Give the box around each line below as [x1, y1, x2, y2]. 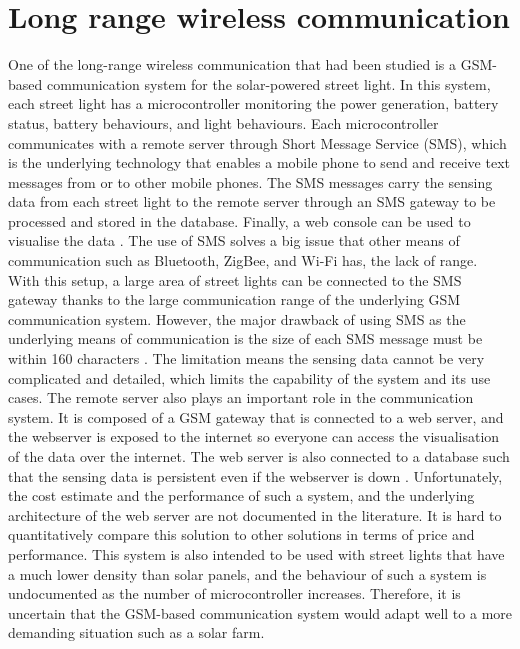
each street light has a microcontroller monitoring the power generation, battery [8, 93, 499, 114]
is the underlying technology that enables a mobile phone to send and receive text [8, 152, 510, 173]
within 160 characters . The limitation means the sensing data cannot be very [8, 348, 485, 369]
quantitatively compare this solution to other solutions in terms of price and [8, 524, 475, 545]
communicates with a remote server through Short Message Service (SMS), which [8, 132, 507, 153]
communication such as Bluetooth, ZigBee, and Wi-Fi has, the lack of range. [8, 250, 478, 271]
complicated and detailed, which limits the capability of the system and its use [8, 367, 491, 388]
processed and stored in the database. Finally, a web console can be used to [8, 210, 471, 231]
